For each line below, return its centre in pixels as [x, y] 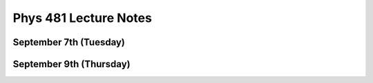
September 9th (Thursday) [71, 64]
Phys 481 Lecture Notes [82, 18]
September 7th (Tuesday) [69, 42]
